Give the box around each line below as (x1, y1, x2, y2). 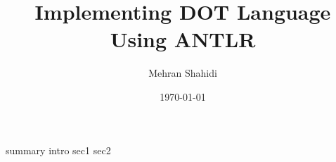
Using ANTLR (110, 25, 256, 54)
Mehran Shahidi (148, 66, 217, 80)
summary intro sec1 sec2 (6, 142, 111, 157)
